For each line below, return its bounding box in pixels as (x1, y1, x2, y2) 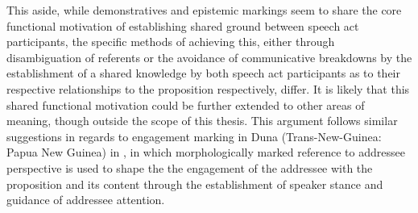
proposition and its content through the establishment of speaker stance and (6, 175, 383, 192)
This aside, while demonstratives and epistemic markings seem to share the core (6, 2, 402, 18)
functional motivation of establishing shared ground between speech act (6, 17, 359, 34)
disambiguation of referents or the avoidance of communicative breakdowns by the (6, 48, 412, 65)
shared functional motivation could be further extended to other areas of (6, 96, 365, 113)
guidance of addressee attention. (6, 191, 165, 208)
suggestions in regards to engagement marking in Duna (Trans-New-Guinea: (6, 127, 382, 144)
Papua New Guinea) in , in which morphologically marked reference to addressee (6, 144, 405, 161)
